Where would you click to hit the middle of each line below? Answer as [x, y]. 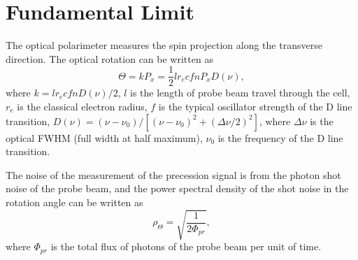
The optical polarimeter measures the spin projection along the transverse [164, 45]
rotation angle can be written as [74, 202]
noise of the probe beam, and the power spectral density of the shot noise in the [177, 188]
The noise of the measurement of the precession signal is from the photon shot [173, 174]
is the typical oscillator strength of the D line [255, 106]
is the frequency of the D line [280, 137]
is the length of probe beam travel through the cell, [240, 93]
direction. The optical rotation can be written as [109, 58]
